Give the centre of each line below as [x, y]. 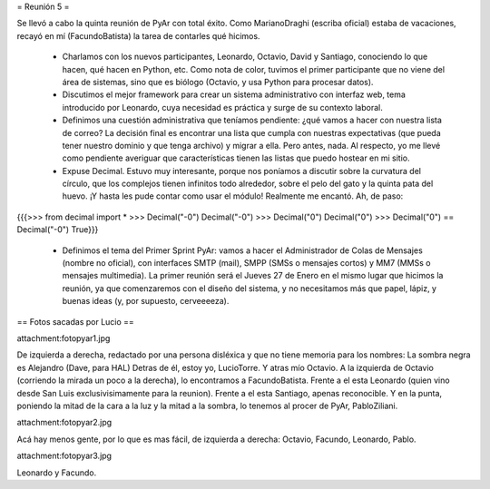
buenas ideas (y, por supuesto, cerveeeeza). [146, 301]
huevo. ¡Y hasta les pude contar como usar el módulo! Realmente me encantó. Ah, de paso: [233, 196]
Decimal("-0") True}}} [58, 230]
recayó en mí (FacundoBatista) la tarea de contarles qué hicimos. [138, 35]
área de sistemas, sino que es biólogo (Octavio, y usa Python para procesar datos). [218, 82]
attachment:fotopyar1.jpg [64, 338]
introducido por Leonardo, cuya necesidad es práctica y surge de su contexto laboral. [222, 107]
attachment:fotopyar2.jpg [64, 423]
